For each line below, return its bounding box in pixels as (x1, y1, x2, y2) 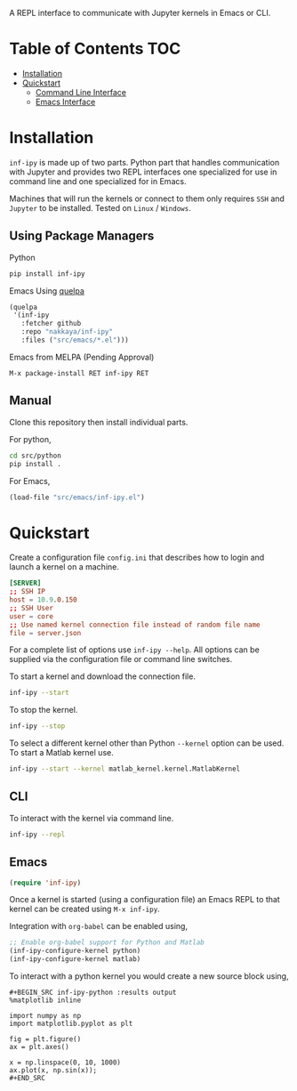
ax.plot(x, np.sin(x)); (9, 1066, 98, 1075)
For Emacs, (9, 475, 51, 486)
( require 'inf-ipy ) (9, 878, 82, 887)
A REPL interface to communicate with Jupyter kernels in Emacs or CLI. (9, 8, 271, 18)
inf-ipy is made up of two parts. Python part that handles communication (9, 157, 280, 167)
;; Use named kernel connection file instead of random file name (9, 620, 261, 629)
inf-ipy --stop (9, 722, 66, 731)
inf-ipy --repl (9, 829, 66, 839)
